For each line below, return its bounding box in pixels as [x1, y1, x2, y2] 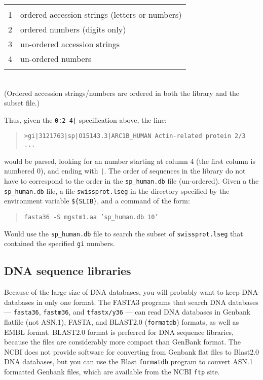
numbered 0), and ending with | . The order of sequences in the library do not [4, 165, 246, 176]
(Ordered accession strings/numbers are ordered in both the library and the [4, 87, 239, 98]
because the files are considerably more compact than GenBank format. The [4, 336, 241, 347]
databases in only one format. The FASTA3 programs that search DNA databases [4, 296, 258, 307]
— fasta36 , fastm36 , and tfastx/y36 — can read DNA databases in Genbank [4, 306, 251, 317]
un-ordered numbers [20, 53, 92, 64]
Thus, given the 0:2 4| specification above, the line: [4, 114, 167, 125]
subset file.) [4, 97, 40, 108]
